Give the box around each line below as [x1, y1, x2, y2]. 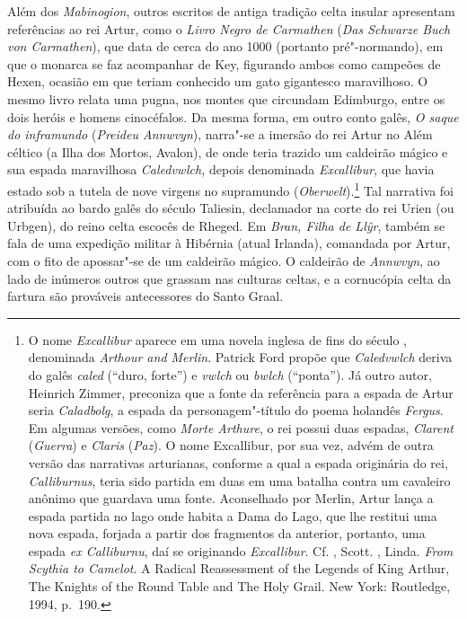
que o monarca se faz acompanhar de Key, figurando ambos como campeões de [7, 54, 441, 73]
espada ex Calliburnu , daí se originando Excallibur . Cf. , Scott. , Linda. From [28, 541, 454, 560]
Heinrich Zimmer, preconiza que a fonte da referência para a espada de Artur [28, 383, 454, 402]
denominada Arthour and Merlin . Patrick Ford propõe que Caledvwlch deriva [28, 348, 453, 367]
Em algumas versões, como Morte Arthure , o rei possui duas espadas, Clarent [28, 418, 454, 437]
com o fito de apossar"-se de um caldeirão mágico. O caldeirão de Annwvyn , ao [7, 251, 440, 270]
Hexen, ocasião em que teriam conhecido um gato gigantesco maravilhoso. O [7, 72, 428, 91]
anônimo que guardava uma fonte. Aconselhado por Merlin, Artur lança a [28, 489, 434, 508]
